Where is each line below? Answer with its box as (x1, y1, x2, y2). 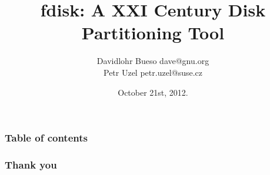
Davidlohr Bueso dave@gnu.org (96, 55, 209, 67)
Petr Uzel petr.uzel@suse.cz (103, 66, 202, 78)
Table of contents (5, 130, 88, 145)
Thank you (5, 157, 57, 171)
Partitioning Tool (81, 21, 225, 45)
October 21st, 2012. (118, 86, 188, 98)
